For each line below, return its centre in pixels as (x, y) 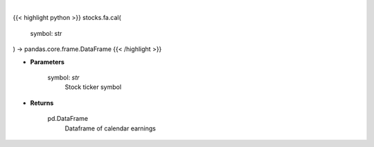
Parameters (47, 61)
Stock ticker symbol (93, 87)
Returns (42, 103)
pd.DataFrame (68, 119)
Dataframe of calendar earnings (110, 128)
